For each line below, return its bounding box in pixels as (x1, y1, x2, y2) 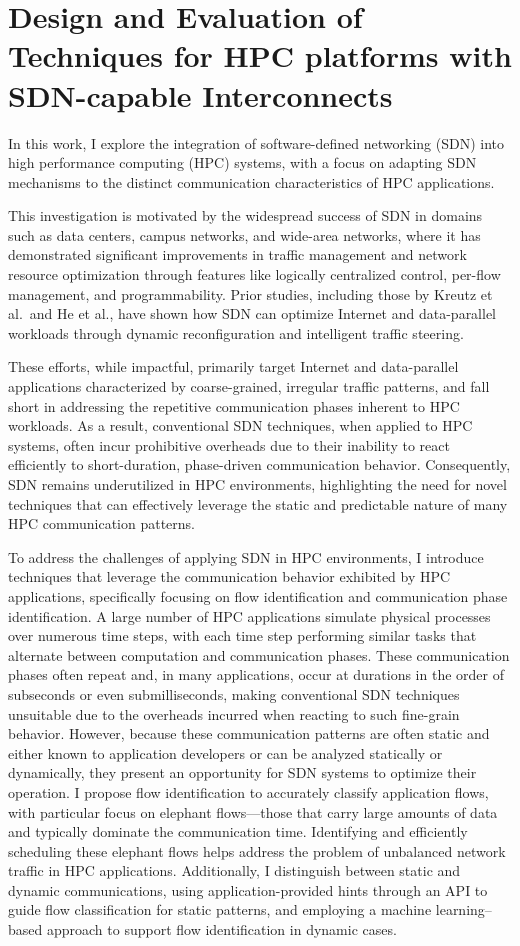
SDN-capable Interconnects (8, 74, 393, 115)
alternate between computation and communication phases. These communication (8, 644, 510, 665)
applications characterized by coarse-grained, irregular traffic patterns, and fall (8, 376, 490, 397)
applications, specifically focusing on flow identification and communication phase (8, 585, 508, 606)
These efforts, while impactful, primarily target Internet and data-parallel (8, 356, 459, 377)
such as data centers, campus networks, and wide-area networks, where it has (8, 224, 481, 245)
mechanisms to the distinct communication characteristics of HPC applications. (8, 171, 495, 192)
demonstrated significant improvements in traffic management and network (8, 244, 467, 265)
